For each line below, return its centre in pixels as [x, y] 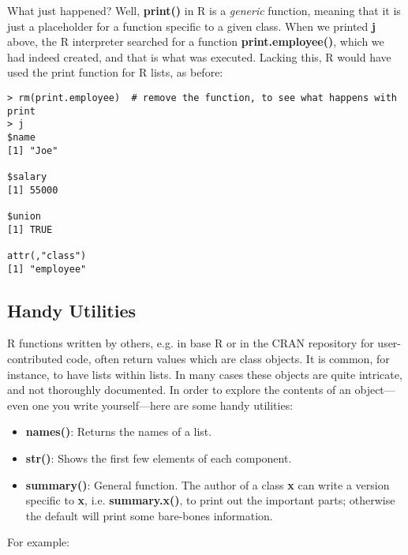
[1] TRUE [30, 229]
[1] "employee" [47, 269]
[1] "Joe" [33, 150]
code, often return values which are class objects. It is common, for [228, 358]
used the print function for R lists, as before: [115, 72]
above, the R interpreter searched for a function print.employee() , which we [196, 41]
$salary [27, 176]
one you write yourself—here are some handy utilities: [163, 405]
